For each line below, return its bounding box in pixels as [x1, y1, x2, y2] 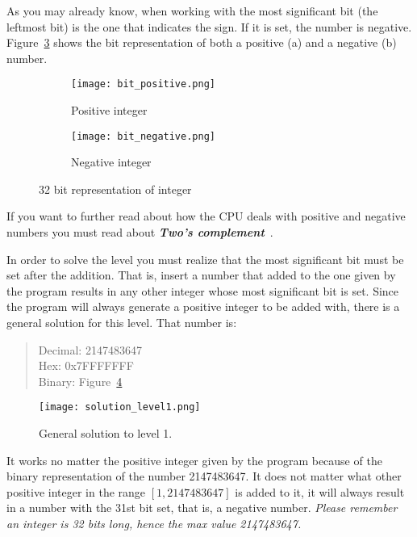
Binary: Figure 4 [38, 372, 123, 389]
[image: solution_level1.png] [39, 401, 201, 413]
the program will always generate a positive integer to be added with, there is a [6, 298, 400, 315]
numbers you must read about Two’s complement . [6, 224, 273, 241]
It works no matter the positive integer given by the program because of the [6, 451, 382, 468]
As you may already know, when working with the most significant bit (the [6, 2, 378, 19]
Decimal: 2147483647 [38, 341, 142, 358]
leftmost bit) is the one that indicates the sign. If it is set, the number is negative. [6, 18, 412, 35]
